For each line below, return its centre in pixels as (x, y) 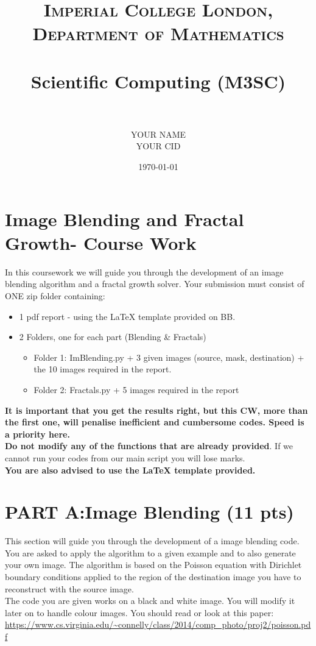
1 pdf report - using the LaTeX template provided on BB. (127, 316)
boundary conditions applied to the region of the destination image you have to (153, 577)
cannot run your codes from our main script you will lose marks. (125, 457)
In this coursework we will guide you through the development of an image (144, 272)
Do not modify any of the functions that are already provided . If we (149, 446)
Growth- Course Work (101, 242)
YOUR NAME (158, 134)
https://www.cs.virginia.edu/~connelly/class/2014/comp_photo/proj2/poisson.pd (158, 624)
